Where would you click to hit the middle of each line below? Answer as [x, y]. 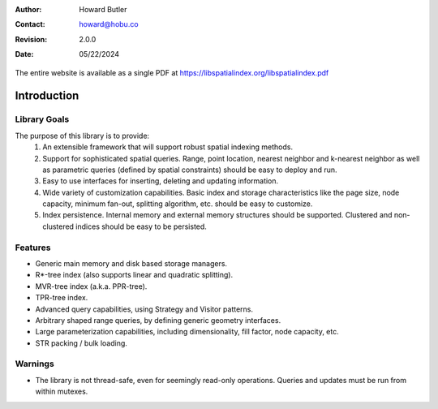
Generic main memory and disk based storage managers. [131, 263]
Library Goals [42, 119]
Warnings [34, 364]
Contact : [30, 24]
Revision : [31, 39]
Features [33, 248]
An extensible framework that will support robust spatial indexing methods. [168, 147]
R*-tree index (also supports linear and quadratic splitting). [134, 275]
